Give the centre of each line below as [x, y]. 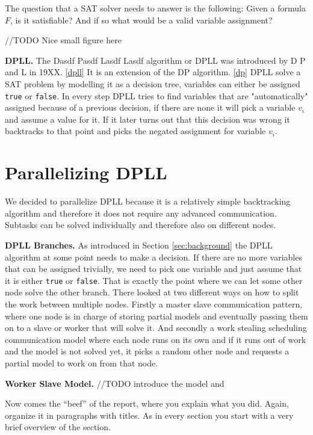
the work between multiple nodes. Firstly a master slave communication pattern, [154, 304]
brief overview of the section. [58, 427]
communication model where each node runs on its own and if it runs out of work [156, 339]
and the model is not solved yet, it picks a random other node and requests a [147, 351]
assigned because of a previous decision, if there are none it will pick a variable [150, 107]
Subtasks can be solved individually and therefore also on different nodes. [141, 225]
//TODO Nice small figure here [63, 40]
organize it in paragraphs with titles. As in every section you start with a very [149, 415]
